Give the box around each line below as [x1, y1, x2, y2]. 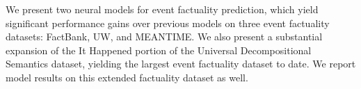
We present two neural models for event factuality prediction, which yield [6, 2, 319, 16]
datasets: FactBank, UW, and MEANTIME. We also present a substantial [6, 29, 323, 44]
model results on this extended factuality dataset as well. [6, 70, 248, 84]
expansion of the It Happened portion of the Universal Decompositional [6, 42, 312, 57]
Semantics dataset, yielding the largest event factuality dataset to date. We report [6, 56, 356, 71]
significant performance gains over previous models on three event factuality [6, 15, 330, 30]
